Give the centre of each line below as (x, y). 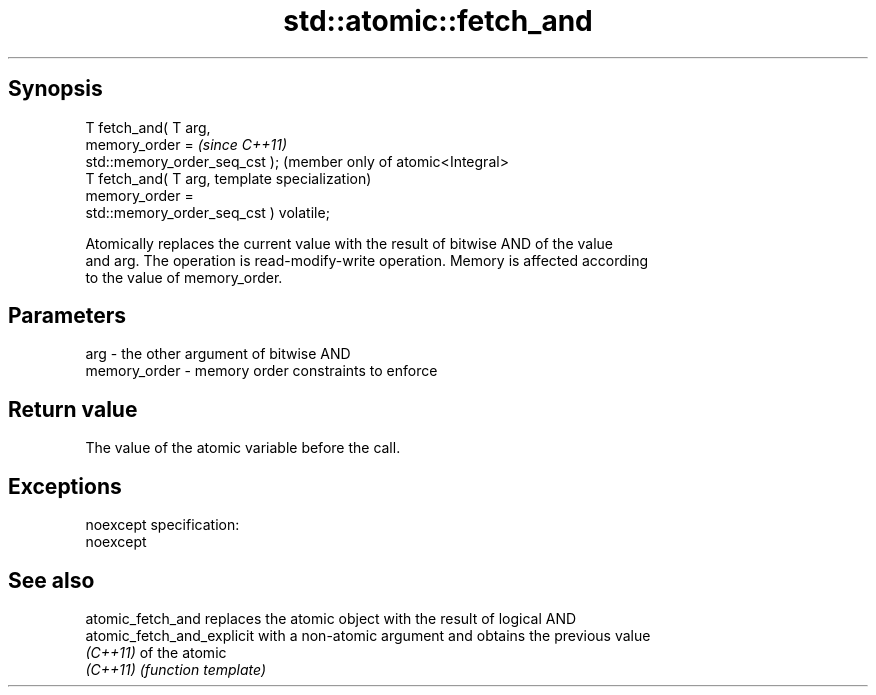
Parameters (67, 316)
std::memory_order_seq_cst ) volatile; (207, 212)
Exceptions (65, 486)
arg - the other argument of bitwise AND (218, 354)
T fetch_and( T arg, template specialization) (228, 178)
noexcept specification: (162, 525)
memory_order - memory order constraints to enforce (261, 371)
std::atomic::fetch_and (438, 21)
